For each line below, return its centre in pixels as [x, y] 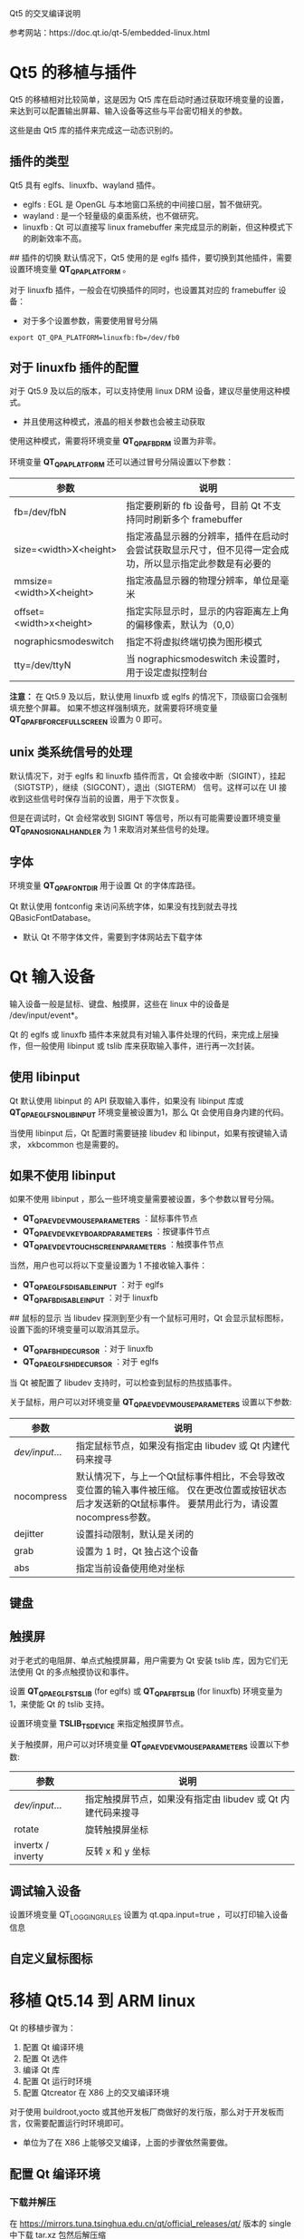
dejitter [29, 1533]
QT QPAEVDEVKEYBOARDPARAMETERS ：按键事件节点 [116, 1232]
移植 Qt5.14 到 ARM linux [103, 2001]
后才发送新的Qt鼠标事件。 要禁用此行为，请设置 [177, 1503]
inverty [28, 1856]
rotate [27, 1829]
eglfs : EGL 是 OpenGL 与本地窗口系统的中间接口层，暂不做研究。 [144, 204]
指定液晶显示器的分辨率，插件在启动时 [208, 536]
